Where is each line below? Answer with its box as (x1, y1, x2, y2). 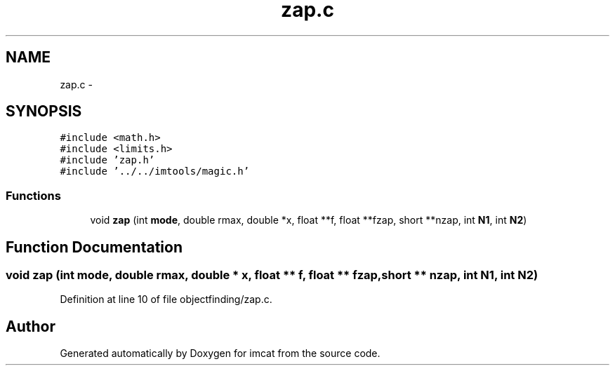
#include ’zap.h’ (60, 154, 155, 166)
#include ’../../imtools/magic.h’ (60, 166, 250, 177)
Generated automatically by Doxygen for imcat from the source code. (60, 347, 381, 360)
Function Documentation (6, 238, 183, 256)
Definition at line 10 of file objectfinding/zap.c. (60, 293, 272, 306)
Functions (6, 188, 61, 203)
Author (6, 317, 55, 335)
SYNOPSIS (6, 102, 82, 121)
